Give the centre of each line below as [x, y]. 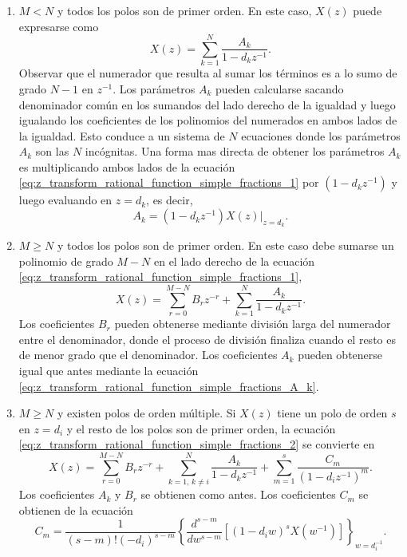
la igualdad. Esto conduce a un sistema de [122, 135]
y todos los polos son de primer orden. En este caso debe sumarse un [225, 245]
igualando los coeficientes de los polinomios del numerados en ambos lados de [208, 120]
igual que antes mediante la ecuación [109, 370]
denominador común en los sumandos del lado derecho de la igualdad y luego [207, 104]
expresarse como [59, 26]
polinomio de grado [66, 261]
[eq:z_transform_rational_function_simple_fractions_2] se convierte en [197, 444]
